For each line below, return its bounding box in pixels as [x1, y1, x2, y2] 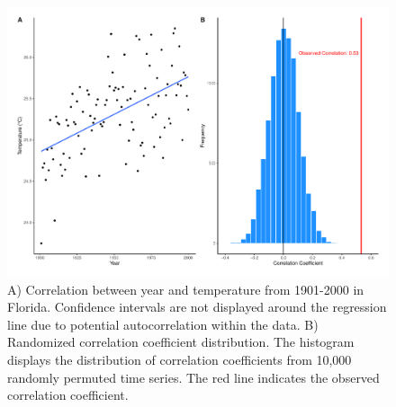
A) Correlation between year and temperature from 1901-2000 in [7, 279, 364, 298]
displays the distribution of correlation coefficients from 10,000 [7, 350, 352, 369]
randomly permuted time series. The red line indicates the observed [7, 367, 380, 386]
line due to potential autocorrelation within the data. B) [7, 314, 319, 333]
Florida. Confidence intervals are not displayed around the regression [7, 297, 387, 316]
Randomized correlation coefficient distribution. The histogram [7, 332, 355, 351]
